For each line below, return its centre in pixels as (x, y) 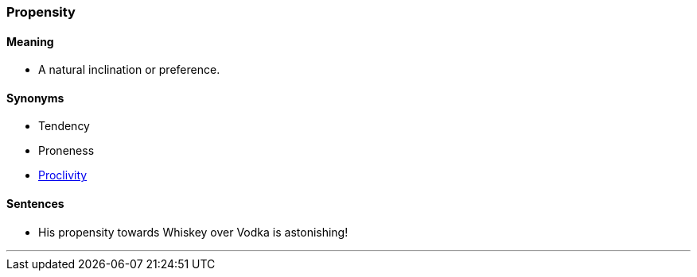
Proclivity (63, 175)
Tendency (64, 126)
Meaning (30, 41)
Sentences (35, 204)
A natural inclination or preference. (129, 70)
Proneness (66, 151)
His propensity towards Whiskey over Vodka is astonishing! (193, 232)
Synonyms (35, 98)
